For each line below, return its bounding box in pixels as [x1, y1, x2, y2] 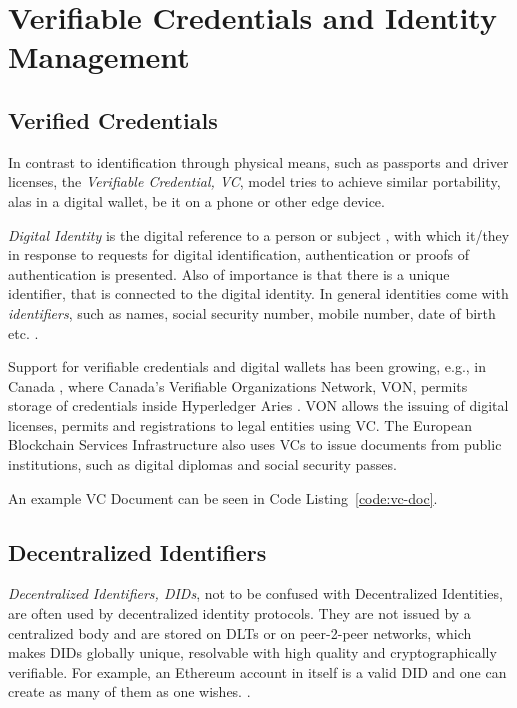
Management [8, 36, 190, 77]
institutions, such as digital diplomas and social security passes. [8, 454, 397, 475]
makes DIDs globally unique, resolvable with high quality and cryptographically [8, 642, 497, 663]
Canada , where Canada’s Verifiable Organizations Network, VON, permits [8, 375, 468, 396]
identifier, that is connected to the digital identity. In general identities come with [8, 283, 509, 304]
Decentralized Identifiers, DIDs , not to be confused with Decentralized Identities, [8, 583, 503, 604]
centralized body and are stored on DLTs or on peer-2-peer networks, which [8, 622, 472, 643]
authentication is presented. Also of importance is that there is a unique [8, 263, 450, 284]
